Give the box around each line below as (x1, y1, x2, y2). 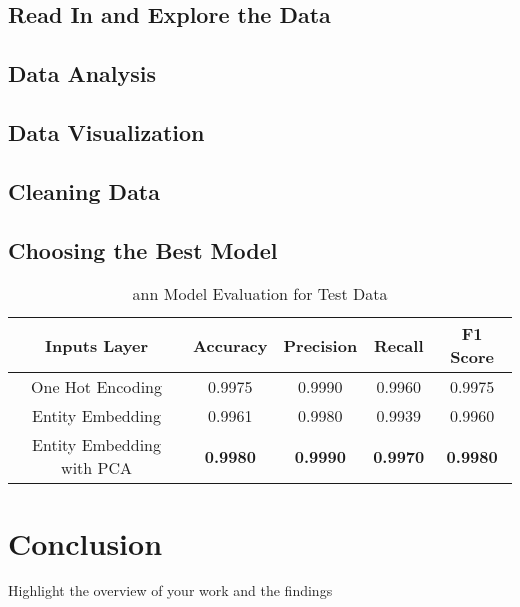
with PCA (61, 456, 132, 480)
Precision (283, 333, 358, 357)
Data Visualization (8, 116, 205, 147)
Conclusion (8, 522, 163, 563)
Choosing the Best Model (8, 234, 278, 265)
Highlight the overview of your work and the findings (8, 580, 333, 601)
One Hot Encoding (31, 375, 162, 399)
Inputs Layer (45, 333, 148, 357)
